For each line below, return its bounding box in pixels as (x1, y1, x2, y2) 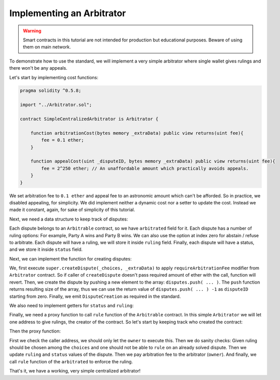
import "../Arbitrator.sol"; (20, 102, 92, 108)
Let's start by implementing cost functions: (9, 74, 98, 80)
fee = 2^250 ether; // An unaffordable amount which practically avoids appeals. (41, 166, 249, 171)
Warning (23, 28, 41, 34)
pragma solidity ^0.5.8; (20, 88, 82, 93)
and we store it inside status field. (9, 246, 83, 252)
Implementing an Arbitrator (9, 8, 126, 19)
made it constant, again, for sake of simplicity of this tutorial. (9, 207, 135, 213)
